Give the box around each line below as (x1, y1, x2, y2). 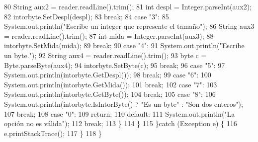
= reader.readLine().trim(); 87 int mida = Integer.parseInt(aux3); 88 (4, 30, 214, 41)
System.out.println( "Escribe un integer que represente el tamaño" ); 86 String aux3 (4, 21, 255, 31)
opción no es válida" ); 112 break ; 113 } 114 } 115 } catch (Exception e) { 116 (4, 118, 237, 129)
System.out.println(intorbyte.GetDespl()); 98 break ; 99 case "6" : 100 (4, 70, 211, 80)
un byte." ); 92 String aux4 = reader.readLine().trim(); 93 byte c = (4, 50, 207, 60)
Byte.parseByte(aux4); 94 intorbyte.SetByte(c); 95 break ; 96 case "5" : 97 (4, 60, 225, 70)
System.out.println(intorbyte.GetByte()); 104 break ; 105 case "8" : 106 (4, 89, 216, 99)
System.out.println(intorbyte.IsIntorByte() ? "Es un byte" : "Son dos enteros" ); (4, 98, 243, 109)
